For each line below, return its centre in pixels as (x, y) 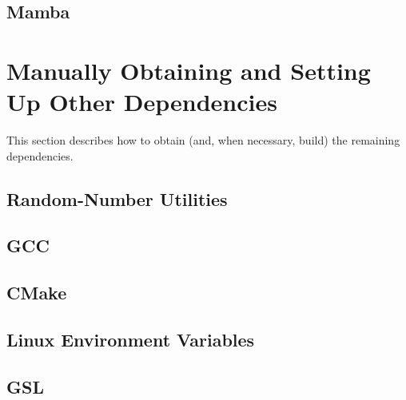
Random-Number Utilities (117, 198)
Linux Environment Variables (131, 340)
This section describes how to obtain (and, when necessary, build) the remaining (203, 140)
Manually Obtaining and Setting (189, 70)
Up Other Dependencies (142, 102)
